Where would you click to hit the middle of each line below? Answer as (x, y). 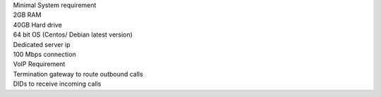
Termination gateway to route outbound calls (78, 74)
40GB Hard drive (38, 25)
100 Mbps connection (45, 54)
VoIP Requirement (39, 64)
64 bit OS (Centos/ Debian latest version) (73, 34)
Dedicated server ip (42, 44)
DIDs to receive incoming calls (57, 84)
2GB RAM (27, 15)
